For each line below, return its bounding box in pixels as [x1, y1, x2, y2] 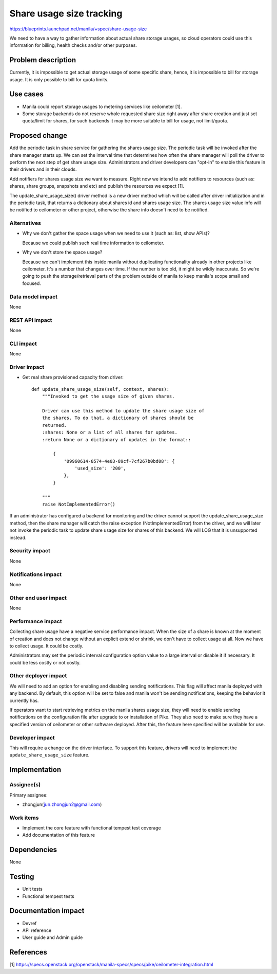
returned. [42, 422, 67, 428]
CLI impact [9, 340, 37, 347]
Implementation [9, 765, 62, 774]
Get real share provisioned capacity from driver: [22, 374, 124, 381]
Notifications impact [9, 571, 62, 578]
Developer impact [9, 734, 55, 741]
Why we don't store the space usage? [22, 249, 103, 256]
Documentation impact [9, 907, 85, 915]
